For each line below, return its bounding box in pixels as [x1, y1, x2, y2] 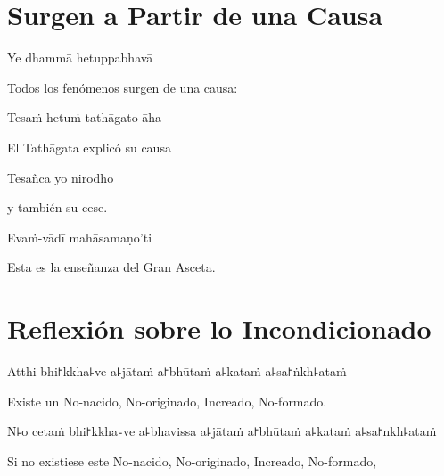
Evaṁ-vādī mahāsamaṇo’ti [7, 227, 152, 246]
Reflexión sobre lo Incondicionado [7, 310, 432, 347]
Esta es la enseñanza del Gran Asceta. [7, 258, 216, 276]
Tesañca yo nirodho [7, 168, 114, 186]
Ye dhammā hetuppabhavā [7, 48, 153, 67]
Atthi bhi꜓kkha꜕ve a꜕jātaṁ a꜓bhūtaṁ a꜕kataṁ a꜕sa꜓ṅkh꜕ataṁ [7, 362, 347, 380]
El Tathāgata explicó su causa [7, 137, 171, 156]
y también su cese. [7, 198, 108, 217]
